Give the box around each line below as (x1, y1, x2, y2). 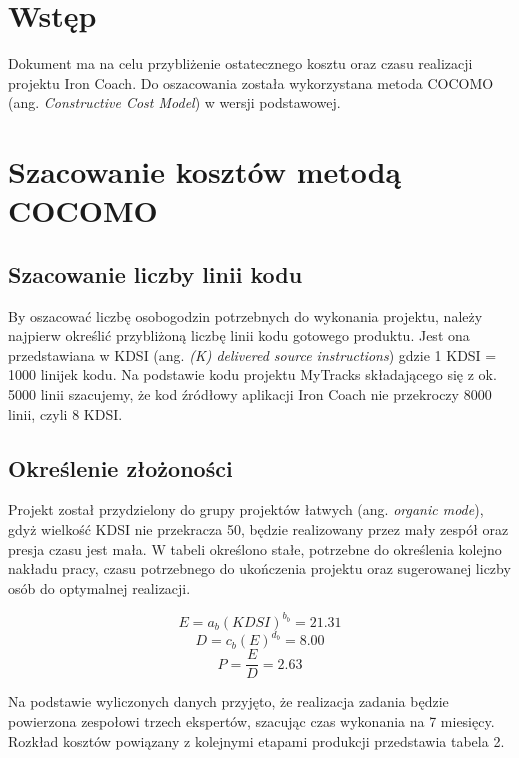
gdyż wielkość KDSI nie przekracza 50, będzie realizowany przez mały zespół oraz (8, 519, 509, 540)
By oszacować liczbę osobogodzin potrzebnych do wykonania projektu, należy (8, 305, 483, 326)
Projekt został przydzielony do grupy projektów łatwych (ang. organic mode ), (8, 499, 484, 520)
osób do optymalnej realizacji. (8, 577, 191, 598)
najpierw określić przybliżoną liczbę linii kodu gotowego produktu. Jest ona (8, 325, 470, 346)
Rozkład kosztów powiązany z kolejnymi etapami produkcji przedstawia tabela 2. (8, 730, 505, 751)
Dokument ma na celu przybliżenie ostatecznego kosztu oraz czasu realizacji (8, 53, 473, 74)
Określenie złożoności (8, 452, 233, 483)
